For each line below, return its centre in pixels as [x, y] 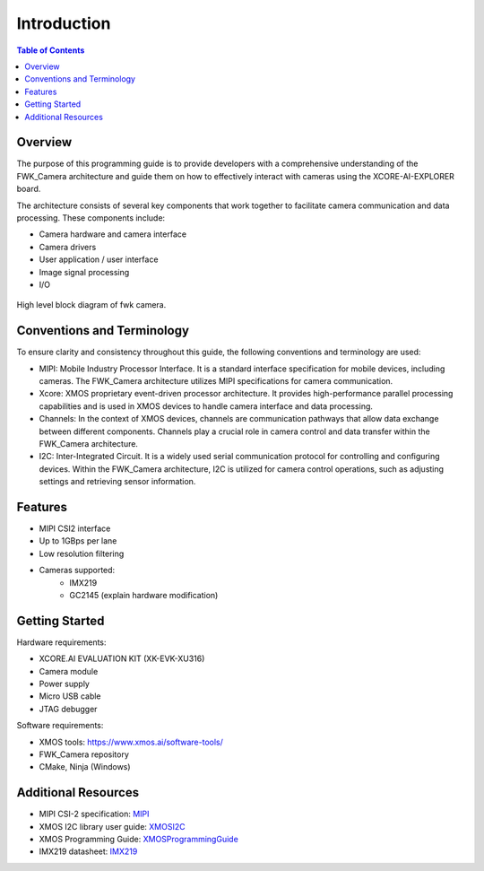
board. [29, 189]
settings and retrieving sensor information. [117, 482]
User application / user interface [99, 259]
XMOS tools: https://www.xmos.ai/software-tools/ [131, 742]
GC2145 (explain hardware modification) [144, 595]
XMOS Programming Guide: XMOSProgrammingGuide [139, 840]
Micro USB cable [70, 696]
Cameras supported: [77, 571]
